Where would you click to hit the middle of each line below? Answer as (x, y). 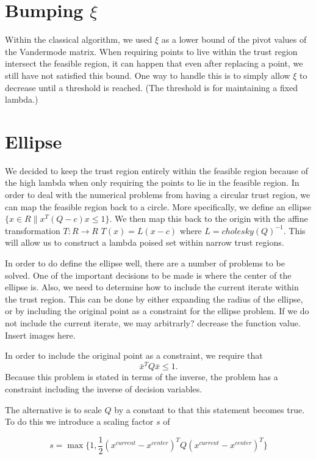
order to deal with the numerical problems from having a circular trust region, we (158, 194)
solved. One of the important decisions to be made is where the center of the (148, 275)
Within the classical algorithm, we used (79, 39)
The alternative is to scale (53, 409)
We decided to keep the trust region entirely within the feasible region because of (156, 170)
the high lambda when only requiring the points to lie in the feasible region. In (152, 182)
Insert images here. (40, 335)
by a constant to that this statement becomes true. (210, 409)
